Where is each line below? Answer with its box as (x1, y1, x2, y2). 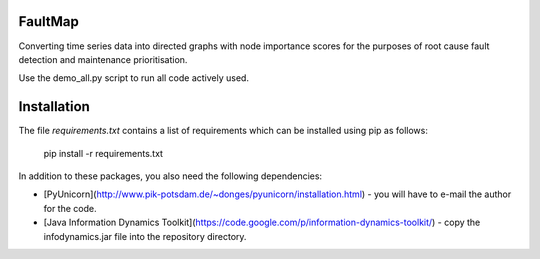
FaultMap (18, 13, 79, 30)
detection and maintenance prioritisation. (18, 53, 188, 65)
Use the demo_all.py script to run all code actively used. (18, 72, 250, 84)
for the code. (43, 202, 97, 214)
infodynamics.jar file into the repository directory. (43, 230, 247, 242)
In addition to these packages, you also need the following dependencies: (18, 170, 323, 182)
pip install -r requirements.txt (43, 147, 164, 159)
